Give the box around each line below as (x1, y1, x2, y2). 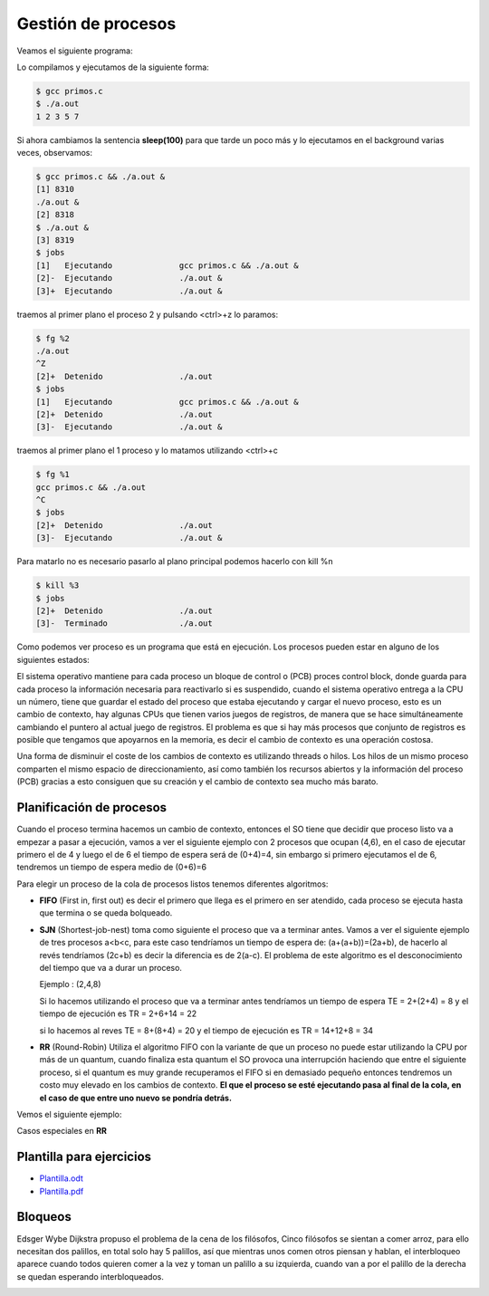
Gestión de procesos (16, 14, 177, 34)
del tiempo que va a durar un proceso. (39, 963, 183, 974)
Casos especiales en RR (16, 1126, 108, 1137)
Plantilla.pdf (39, 1186, 84, 1196)
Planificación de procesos (16, 800, 168, 815)
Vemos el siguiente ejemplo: (16, 1109, 122, 1119)
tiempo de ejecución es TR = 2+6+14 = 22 (39, 1008, 197, 1019)
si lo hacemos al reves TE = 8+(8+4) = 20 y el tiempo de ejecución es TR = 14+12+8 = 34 (39, 1024, 373, 1036)
